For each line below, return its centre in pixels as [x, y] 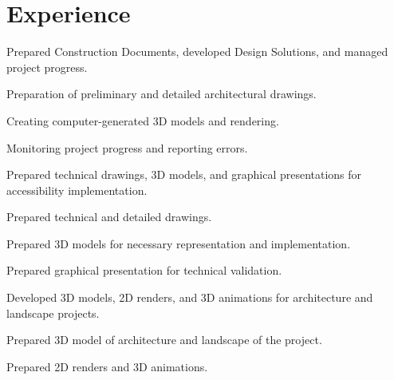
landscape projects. [53, 313]
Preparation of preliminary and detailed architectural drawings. [162, 94]
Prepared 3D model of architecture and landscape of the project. [164, 340]
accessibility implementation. [77, 190]
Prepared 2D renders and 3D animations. [107, 366]
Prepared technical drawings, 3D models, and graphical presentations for [184, 174]
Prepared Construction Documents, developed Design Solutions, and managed [197, 51]
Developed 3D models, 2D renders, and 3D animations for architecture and [190, 297]
